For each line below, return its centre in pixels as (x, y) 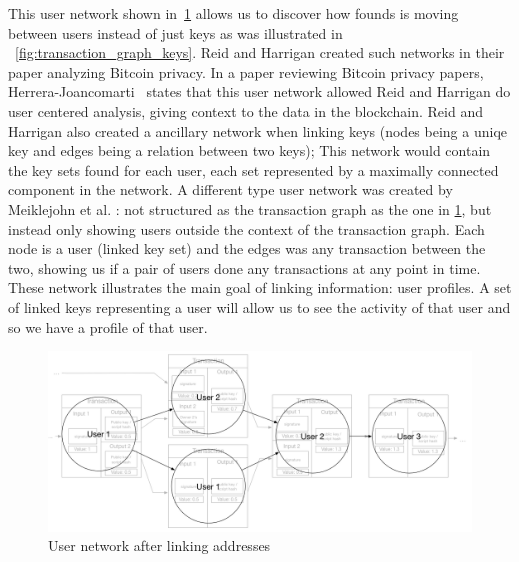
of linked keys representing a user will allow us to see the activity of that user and (259, 306)
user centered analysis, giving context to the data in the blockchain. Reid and (245, 110)
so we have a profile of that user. (108, 326)
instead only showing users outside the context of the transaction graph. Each (246, 228)
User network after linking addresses (159, 545)
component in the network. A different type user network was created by (230, 189)
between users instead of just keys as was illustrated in (175, 32)
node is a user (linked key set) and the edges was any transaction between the (247, 248)
